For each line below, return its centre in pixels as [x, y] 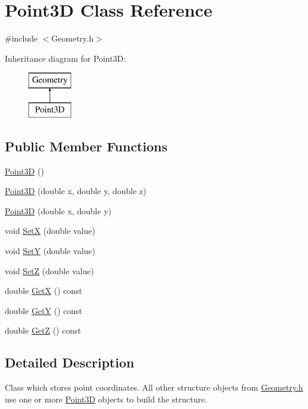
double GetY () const [44, 310]
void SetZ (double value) [50, 270]
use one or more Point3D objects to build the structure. [106, 399]
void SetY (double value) [50, 251]
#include [21, 38]
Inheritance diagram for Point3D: [65, 58]
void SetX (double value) [50, 231]
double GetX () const [44, 291]
